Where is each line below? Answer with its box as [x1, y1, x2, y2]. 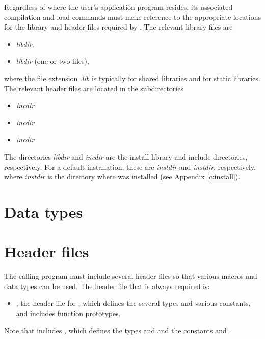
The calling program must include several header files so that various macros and [4, 271, 257, 281]
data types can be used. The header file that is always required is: [4, 280, 210, 291]
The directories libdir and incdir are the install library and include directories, [4, 151, 248, 162]
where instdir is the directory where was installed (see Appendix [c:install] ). [4, 171, 241, 182]
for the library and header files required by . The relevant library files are [4, 21, 233, 32]
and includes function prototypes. [16, 308, 121, 318]
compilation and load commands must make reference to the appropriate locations [4, 11, 261, 22]
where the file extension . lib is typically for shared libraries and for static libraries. [4, 72, 260, 83]
